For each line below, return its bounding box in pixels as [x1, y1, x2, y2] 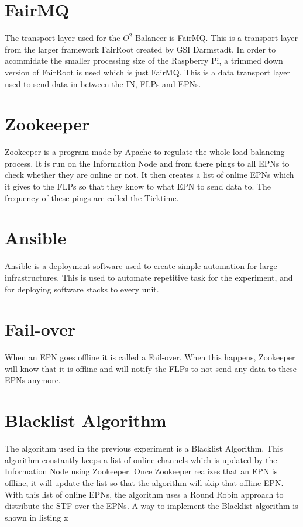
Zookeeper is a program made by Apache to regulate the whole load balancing [5, 146, 285, 158]
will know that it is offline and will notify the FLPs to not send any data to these [5, 362, 297, 374]
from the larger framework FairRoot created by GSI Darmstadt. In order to [5, 43, 276, 55]
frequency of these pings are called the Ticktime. [5, 191, 179, 204]
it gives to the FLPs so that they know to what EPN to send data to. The [5, 180, 271, 192]
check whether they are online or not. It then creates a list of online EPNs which [5, 168, 294, 181]
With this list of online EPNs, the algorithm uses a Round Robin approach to [5, 488, 284, 500]
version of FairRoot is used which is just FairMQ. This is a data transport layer [5, 66, 290, 78]
